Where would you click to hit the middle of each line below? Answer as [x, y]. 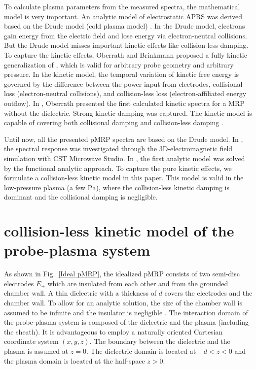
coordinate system [31, 341]
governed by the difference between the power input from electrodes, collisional [123, 84]
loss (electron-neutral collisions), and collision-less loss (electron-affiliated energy [125, 93]
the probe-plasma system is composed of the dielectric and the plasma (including [126, 322]
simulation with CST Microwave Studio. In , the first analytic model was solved [125, 158]
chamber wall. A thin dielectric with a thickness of [80, 293]
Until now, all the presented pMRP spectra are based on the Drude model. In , [124, 139]
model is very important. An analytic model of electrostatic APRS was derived [123, 16]
